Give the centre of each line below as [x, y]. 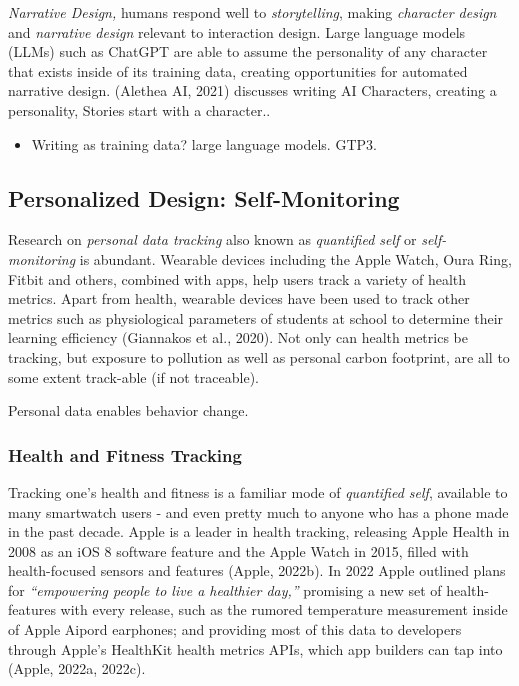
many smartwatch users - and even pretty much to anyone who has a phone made [258, 511]
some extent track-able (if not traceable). [133, 376]
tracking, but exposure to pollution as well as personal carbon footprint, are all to [259, 356]
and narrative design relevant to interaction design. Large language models [237, 31]
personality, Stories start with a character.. [139, 109]
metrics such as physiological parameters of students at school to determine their [256, 317]
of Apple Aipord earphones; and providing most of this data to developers [235, 629]
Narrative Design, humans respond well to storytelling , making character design [252, 12]
